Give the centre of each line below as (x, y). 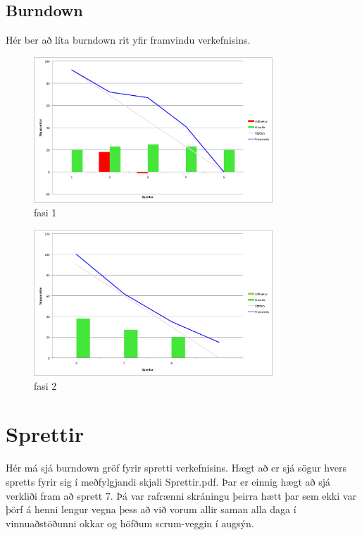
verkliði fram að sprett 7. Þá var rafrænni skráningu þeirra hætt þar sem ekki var (181, 495)
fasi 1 (45, 213)
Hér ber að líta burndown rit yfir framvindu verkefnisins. (128, 40)
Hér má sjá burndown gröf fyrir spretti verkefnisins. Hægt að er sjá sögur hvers (176, 468)
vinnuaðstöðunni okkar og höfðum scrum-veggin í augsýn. (130, 523)
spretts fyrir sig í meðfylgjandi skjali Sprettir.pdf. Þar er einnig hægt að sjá (168, 481)
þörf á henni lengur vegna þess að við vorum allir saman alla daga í (151, 509)
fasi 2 (45, 385)
